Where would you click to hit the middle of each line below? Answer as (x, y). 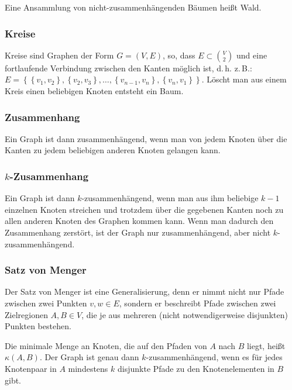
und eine (252, 55)
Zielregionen (26, 314)
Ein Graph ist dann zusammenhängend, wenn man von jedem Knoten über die (146, 138)
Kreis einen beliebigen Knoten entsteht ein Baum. (94, 91)
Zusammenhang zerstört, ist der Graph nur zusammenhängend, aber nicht (138, 232)
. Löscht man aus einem (244, 79)
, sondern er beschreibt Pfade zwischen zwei (197, 303)
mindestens (88, 368)
